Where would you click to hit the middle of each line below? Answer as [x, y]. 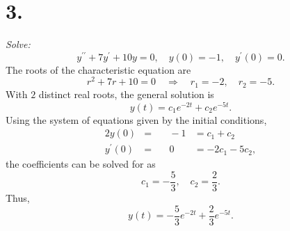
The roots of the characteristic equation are [98, 69]
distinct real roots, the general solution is [126, 94]
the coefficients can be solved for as [81, 164]
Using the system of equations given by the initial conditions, [136, 119]
